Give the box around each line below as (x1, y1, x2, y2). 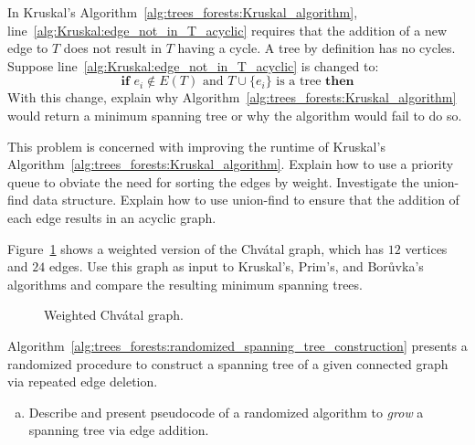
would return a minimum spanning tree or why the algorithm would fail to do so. (7, 105, 462, 124)
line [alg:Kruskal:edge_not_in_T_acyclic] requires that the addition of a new (7, 20, 448, 39)
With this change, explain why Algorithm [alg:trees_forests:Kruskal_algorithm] (7, 88, 457, 107)
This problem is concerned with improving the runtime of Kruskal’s (7, 136, 385, 155)
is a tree (276, 75, 322, 89)
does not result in (63, 38, 162, 58)
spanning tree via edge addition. (28, 420, 209, 440)
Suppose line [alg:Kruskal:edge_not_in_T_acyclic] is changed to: (7, 56, 379, 75)
